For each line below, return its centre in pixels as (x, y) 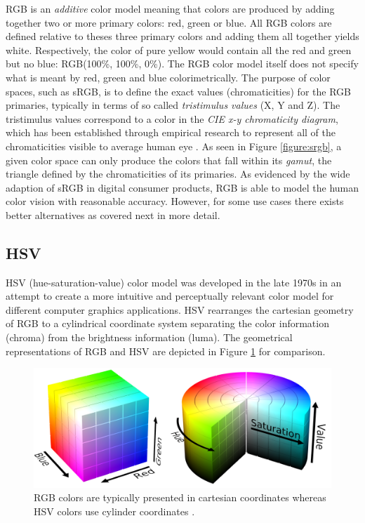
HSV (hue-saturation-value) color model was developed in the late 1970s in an (174, 282)
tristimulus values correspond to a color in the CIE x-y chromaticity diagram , (172, 118)
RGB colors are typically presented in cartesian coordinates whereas (180, 497)
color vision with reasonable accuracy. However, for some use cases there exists (175, 201)
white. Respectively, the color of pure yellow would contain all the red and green (179, 49)
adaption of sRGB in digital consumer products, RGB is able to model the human (182, 187)
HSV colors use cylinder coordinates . (114, 511)
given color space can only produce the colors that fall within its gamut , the (169, 160)
